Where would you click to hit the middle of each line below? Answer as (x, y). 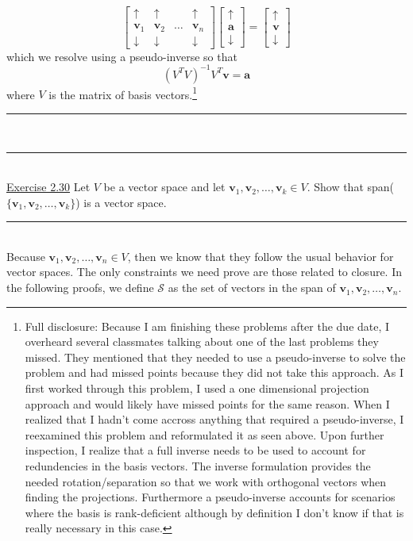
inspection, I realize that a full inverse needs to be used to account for (195, 450)
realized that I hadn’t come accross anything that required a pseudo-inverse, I (214, 419)
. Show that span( (351, 187)
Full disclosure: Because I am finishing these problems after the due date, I (207, 326)
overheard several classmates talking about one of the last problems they (202, 341)
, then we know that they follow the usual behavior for (261, 256)
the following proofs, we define (80, 288)
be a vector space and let (164, 187)
